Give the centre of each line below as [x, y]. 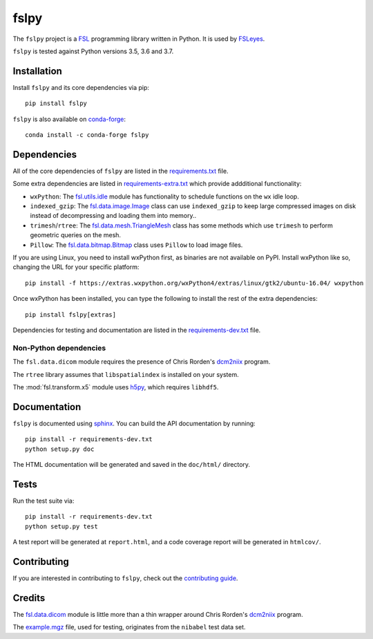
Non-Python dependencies [59, 348]
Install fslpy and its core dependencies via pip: [81, 87]
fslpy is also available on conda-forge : [69, 119]
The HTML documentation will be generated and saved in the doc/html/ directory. [132, 464]
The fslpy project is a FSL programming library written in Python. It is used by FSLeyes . [139, 39]
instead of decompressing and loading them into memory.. [113, 216]
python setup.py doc [60, 449]
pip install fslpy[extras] [71, 314]
